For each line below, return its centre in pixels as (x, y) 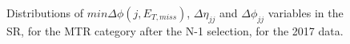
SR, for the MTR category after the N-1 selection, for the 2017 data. (175, 30)
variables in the (306, 13)
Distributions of (45, 13)
